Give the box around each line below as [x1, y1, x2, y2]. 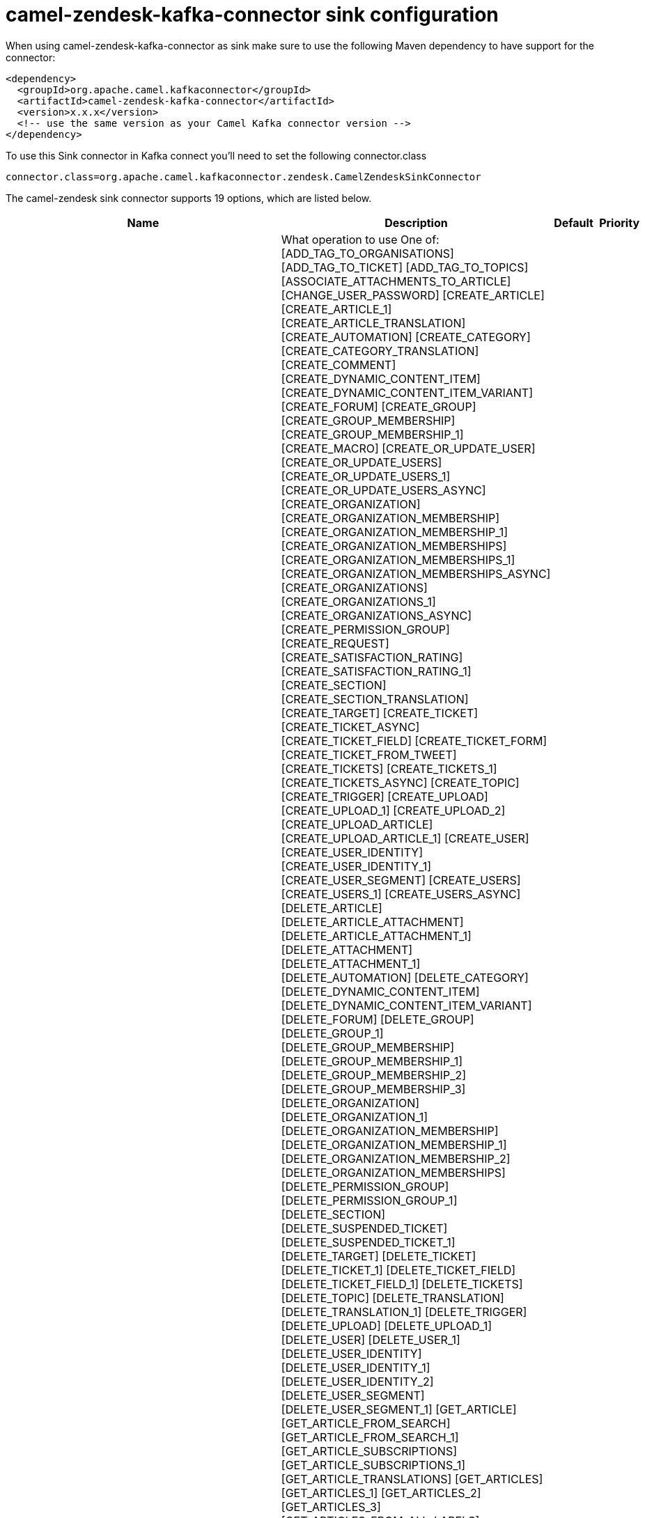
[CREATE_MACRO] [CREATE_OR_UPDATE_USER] [281, 441, 536, 455]
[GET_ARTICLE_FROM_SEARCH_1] [281, 1430, 459, 1444]
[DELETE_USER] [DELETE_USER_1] [281, 1332, 460, 1347]
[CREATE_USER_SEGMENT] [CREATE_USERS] [281, 873, 521, 887]
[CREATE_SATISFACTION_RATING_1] [281, 664, 472, 678]
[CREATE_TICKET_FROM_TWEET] [281, 747, 457, 762]
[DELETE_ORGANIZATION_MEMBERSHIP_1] [281, 1137, 507, 1152]
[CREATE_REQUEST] [281, 636, 389, 650]
